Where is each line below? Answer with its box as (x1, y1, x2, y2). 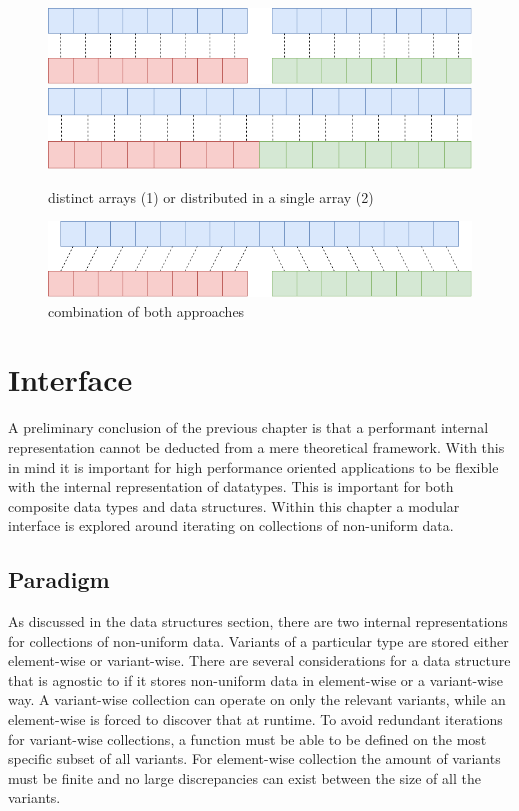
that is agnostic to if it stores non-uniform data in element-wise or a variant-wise (8, 669, 503, 690)
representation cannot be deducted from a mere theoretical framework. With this (8, 436, 505, 457)
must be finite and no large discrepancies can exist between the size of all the (8, 767, 481, 788)
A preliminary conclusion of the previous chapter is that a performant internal (8, 417, 489, 438)
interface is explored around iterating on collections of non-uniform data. (8, 515, 454, 536)
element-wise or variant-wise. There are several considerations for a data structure (8, 650, 511, 671)
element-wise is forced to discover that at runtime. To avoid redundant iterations (8, 709, 503, 730)
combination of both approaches (48, 300, 245, 321)
